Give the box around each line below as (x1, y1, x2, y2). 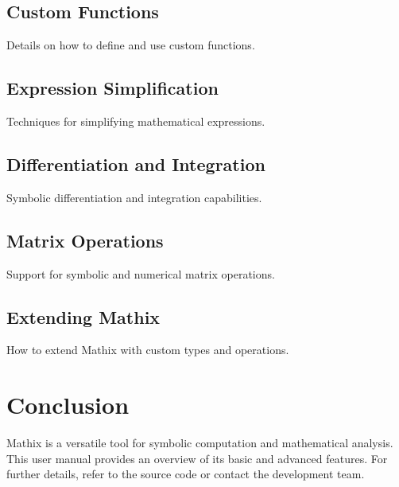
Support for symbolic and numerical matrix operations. (6, 265, 275, 282)
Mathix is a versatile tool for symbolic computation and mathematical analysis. (6, 434, 393, 451)
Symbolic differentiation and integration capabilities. (6, 189, 262, 205)
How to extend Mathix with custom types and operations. (6, 341, 289, 358)
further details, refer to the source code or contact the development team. (6, 466, 365, 482)
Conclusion (6, 388, 130, 421)
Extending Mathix (6, 304, 161, 329)
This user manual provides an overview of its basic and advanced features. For (6, 450, 388, 466)
